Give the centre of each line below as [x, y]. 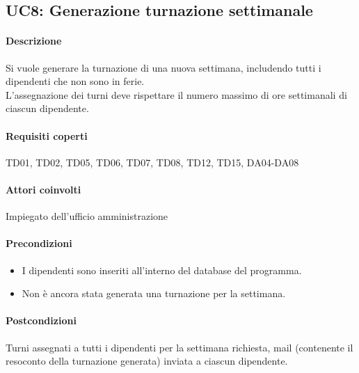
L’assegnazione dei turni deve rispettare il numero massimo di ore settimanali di [176, 94]
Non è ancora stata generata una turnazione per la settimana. [154, 293]
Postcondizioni [41, 320]
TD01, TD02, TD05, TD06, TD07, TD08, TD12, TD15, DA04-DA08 [152, 162]
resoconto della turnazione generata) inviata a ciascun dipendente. [147, 361]
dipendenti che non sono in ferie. [75, 81]
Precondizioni [39, 243]
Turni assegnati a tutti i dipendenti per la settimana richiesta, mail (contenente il [179, 347]
